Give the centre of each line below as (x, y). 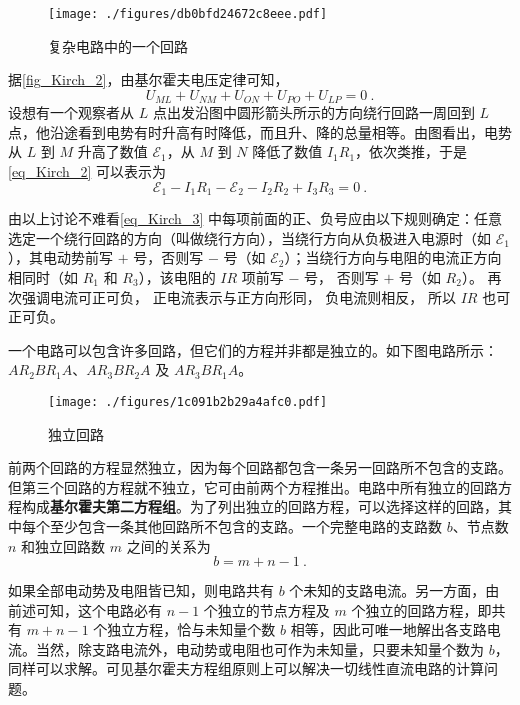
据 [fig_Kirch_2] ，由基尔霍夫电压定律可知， (148, 79)
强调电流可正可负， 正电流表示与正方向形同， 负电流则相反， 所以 (238, 296)
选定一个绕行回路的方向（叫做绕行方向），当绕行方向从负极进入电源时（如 (249, 237)
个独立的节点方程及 (266, 609)
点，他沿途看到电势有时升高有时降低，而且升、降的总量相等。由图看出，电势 (260, 131)
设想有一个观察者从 (71, 112)
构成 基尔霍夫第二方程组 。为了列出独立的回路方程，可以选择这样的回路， (259, 506)
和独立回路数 (63, 545)
